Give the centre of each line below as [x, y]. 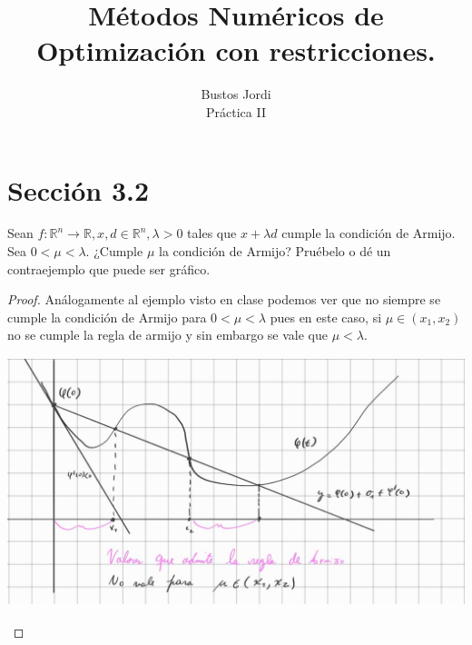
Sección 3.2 [79, 189]
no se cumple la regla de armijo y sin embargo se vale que [168, 335]
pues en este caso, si [326, 317]
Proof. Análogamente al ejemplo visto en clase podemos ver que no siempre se [224, 299]
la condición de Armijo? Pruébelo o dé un [275, 251]
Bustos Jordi [236, 94]
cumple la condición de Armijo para [107, 317]
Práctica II [236, 111]
